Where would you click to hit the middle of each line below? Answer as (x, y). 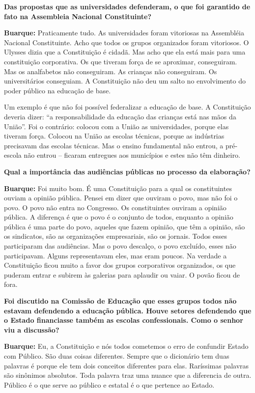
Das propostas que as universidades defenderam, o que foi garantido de (127, 6)
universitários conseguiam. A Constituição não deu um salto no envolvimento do (125, 81)
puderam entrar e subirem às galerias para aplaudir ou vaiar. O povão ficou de (122, 274)
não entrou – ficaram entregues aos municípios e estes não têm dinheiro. (132, 155)
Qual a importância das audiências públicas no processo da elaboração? (127, 171)
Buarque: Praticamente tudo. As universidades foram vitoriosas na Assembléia (124, 33)
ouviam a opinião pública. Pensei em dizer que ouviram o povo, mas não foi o (121, 198)
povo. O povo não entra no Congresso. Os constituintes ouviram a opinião (115, 207)
